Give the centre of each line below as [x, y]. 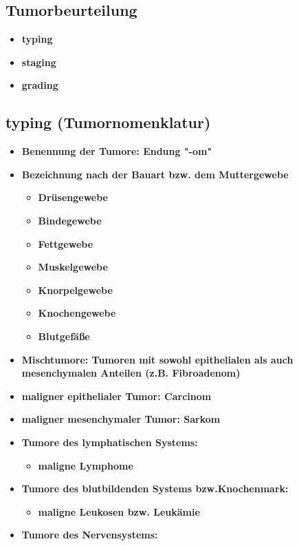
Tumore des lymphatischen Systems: [110, 442]
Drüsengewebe [73, 197]
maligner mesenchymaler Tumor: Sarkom [121, 419]
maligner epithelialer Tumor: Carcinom [117, 396]
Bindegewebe [70, 220]
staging [39, 62]
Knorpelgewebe [75, 290]
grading [40, 85]
